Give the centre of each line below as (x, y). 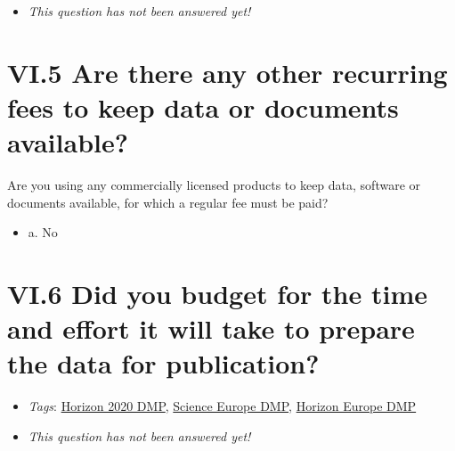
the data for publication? (163, 363)
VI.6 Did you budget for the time (217, 294)
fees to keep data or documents (203, 107)
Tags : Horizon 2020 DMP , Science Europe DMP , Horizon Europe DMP (222, 406)
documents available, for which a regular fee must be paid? (168, 202)
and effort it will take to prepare (211, 328)
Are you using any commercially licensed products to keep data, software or (214, 185)
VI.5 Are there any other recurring (227, 72)
